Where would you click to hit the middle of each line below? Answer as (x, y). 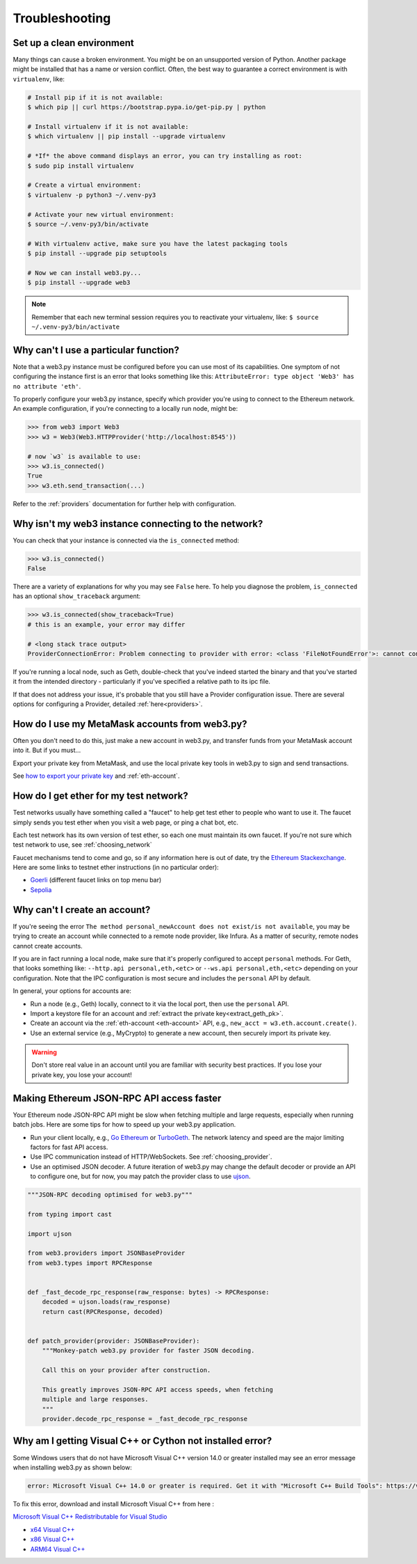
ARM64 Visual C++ (58, 1549)
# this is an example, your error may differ (106, 624)
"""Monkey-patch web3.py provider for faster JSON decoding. (148, 1351)
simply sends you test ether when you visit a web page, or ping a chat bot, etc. (126, 822)
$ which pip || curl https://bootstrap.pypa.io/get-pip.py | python (147, 107)
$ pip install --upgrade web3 (79, 283)
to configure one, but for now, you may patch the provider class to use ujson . (140, 1176)
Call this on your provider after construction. (126, 1370)
